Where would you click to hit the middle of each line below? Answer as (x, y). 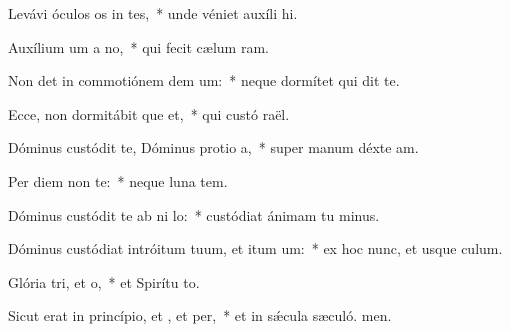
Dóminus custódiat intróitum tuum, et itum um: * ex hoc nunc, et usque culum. (255, 248)
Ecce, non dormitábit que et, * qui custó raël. (149, 113)
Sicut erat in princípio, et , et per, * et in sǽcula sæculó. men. (200, 315)
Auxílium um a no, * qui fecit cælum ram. (138, 46)
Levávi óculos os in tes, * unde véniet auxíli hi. (153, 13)
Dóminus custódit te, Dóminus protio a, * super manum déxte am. (213, 147)
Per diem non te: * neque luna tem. (118, 180)
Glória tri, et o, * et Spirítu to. (104, 281)
